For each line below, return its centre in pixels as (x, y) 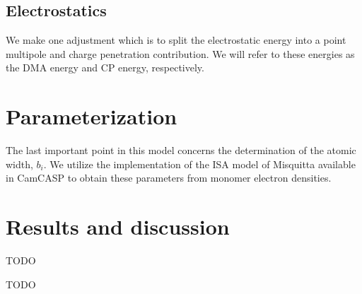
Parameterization (92, 116)
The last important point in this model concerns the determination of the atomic (181, 150)
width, (19, 164)
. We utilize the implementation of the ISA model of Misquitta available (199, 164)
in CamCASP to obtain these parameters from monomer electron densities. (169, 178)
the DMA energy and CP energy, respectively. (105, 67)
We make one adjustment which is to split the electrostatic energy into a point (176, 40)
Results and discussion (118, 227)
